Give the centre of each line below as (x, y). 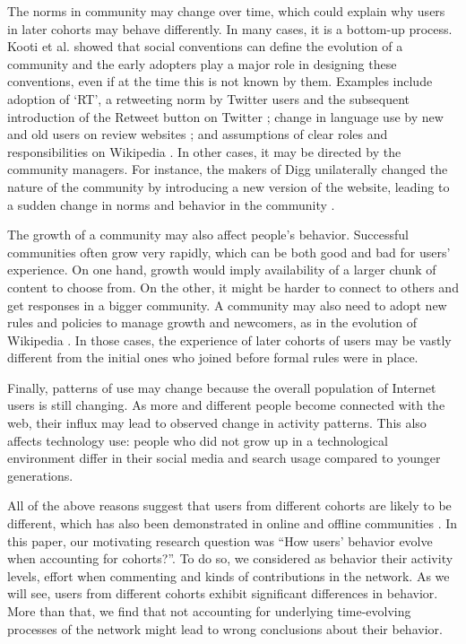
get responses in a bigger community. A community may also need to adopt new (227, 305)
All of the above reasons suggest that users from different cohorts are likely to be (229, 505)
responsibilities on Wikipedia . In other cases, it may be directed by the (204, 151)
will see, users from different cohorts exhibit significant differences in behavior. (223, 593)
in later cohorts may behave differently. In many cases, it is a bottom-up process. (230, 28)
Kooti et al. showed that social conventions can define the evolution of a (205, 46)
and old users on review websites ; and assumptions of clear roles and (198, 134)
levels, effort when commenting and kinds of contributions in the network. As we (229, 575)
